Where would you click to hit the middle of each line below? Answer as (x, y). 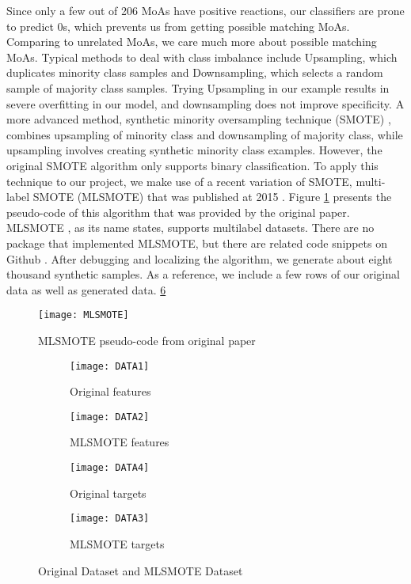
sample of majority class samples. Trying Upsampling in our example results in (198, 87)
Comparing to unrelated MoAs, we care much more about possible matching (192, 42)
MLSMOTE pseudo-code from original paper (147, 340)
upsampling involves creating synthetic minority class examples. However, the (194, 150)
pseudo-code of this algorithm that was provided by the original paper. (178, 212)
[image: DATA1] (110, 366)
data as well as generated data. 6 (86, 289)
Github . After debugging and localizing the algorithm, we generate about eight (200, 258)
